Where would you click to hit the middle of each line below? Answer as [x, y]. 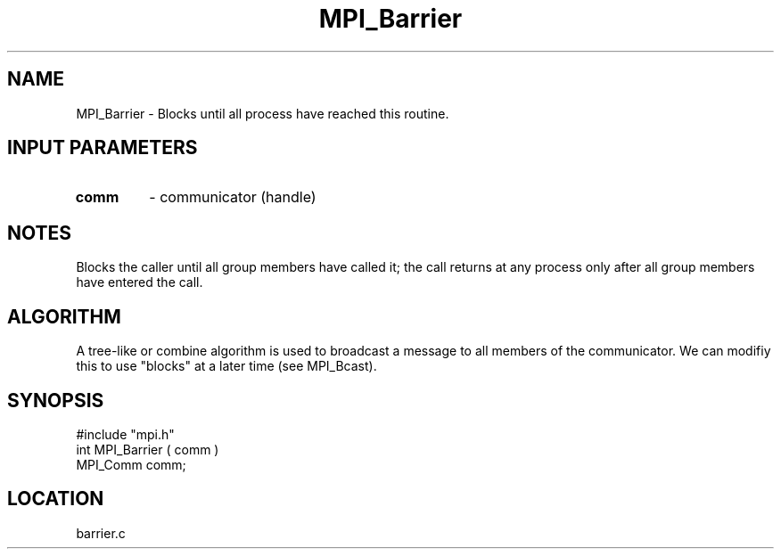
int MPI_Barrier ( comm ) [148, 449]
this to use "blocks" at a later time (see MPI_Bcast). [226, 366]
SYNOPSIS [56, 400]
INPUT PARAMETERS [103, 148]
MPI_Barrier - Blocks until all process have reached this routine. [263, 113]
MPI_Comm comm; [131, 464]
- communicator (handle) [233, 197]
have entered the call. [140, 282]
